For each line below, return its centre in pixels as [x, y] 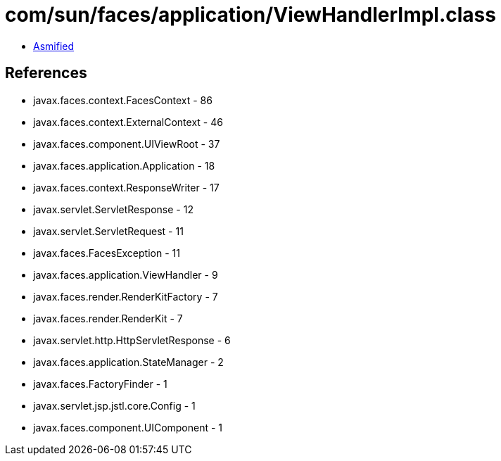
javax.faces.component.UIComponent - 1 [128, 427]
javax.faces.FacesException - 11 [107, 253]
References [46, 73]
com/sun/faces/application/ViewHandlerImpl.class [250, 15]
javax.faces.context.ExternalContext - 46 [128, 122]
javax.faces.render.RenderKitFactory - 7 [126, 296]
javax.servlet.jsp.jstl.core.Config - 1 [114, 405]
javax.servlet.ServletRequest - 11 [108, 231]
